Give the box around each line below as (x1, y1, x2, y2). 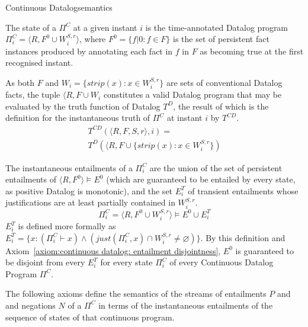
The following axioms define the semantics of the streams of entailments (5, 287, 267, 300)
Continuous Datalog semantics (5, 1, 113, 13)
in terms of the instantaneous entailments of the (98, 299, 273, 311)
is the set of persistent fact (173, 33, 269, 45)
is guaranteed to (235, 244, 294, 257)
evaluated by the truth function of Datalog (5, 100, 161, 112)
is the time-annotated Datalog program (145, 21, 288, 33)
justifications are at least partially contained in (5, 196, 175, 209)
